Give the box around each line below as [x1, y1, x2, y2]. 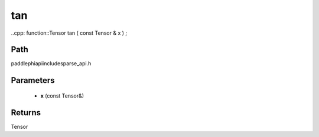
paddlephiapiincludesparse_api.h [11, 60, 92, 67]
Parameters [11, 75, 55, 85]
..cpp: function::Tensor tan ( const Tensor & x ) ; [11, 29, 128, 36]
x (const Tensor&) [40, 92, 84, 99]
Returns [11, 108, 41, 118]
